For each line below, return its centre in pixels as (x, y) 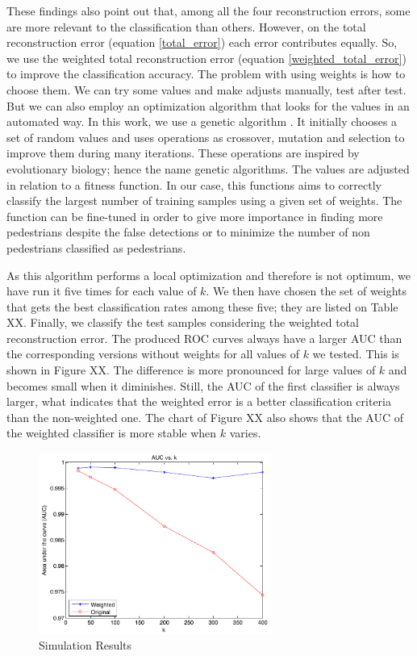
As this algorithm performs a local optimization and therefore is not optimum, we (209, 275)
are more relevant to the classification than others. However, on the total (186, 26)
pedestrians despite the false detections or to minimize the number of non (188, 232)
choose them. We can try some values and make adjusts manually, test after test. (206, 89)
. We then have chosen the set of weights (306, 291)
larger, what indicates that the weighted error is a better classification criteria (199, 401)
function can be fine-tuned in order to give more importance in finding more (195, 216)
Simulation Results (85, 645)
